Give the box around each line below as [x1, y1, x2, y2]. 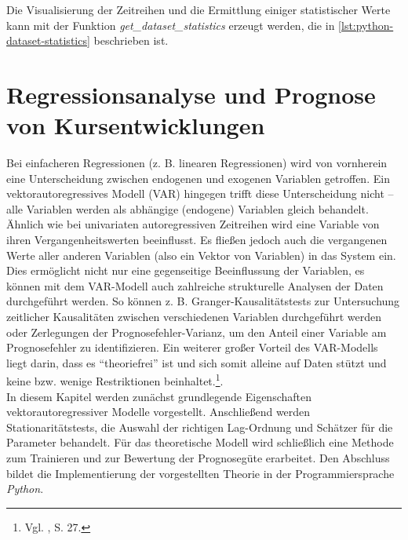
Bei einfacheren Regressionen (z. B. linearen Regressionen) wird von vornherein [6, 155, 388, 171]
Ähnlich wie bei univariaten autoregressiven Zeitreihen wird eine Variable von [6, 216, 380, 232]
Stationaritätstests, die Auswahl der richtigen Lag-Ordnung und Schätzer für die [6, 418, 393, 435]
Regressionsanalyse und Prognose [6, 78, 376, 110]
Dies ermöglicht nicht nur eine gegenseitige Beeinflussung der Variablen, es [6, 262, 365, 279]
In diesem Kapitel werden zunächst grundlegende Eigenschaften [6, 388, 312, 404]
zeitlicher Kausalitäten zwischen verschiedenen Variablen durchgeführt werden [6, 308, 382, 325]
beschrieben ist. [93, 32, 169, 49]
